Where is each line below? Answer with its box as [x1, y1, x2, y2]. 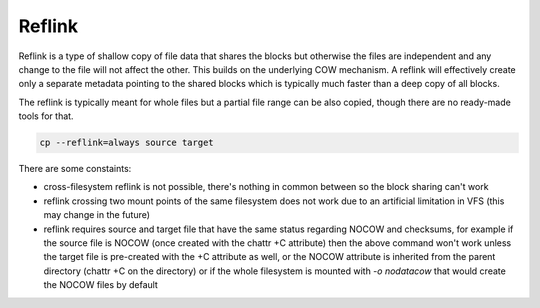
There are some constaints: [18, 163, 132, 175]
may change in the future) [43, 209, 150, 221]
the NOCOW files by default [43, 279, 159, 291]
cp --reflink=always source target [39, 137, 214, 149]
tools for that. [18, 110, 74, 122]
